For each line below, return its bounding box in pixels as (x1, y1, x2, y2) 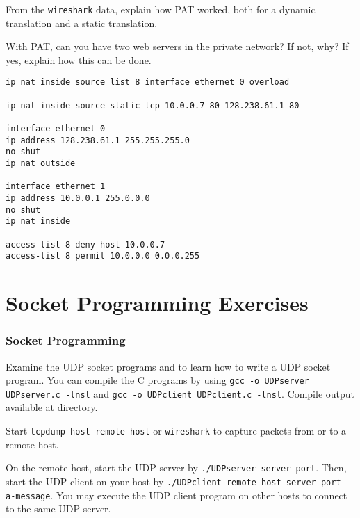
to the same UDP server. (6, 501, 111, 516)
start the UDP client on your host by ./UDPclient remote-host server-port (6, 474, 341, 488)
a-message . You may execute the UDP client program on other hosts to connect (6, 487, 347, 502)
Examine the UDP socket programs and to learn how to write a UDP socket (6, 359, 331, 373)
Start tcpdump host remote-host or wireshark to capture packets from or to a (6, 423, 347, 438)
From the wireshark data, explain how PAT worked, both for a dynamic (6, 2, 316, 16)
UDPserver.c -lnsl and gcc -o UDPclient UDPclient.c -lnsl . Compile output (6, 386, 355, 400)
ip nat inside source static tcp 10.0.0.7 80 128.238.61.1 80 (6, 100, 300, 111)
